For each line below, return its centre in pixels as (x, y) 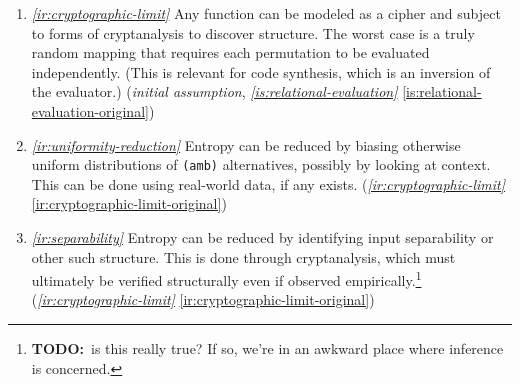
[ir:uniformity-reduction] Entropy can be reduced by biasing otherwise (246, 144)
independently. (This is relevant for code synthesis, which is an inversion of (261, 71)
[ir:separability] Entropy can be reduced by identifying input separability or (262, 237)
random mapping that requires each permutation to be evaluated (230, 52)
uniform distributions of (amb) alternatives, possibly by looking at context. (261, 164)
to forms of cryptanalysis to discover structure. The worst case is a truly (253, 32)
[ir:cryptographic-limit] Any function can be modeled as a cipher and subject (266, 13)
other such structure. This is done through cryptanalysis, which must (243, 256)
